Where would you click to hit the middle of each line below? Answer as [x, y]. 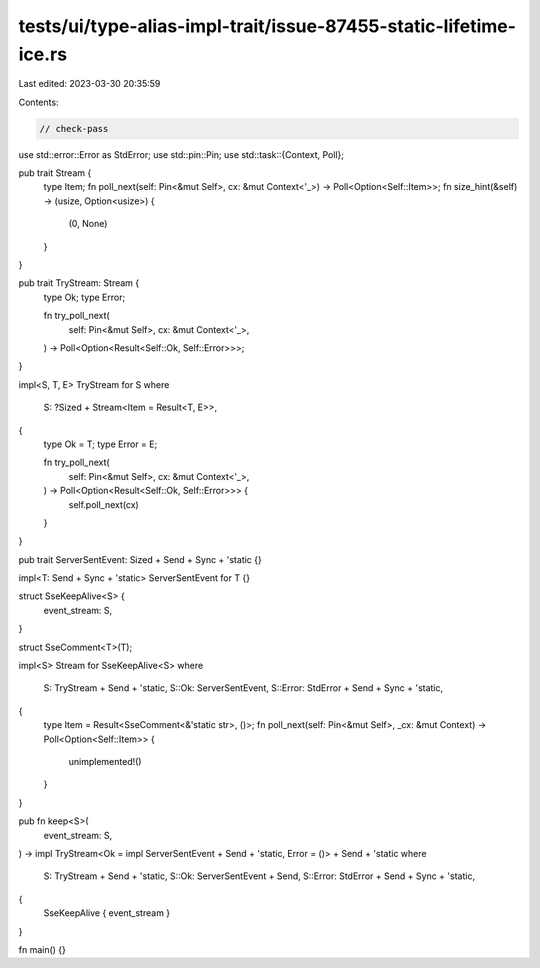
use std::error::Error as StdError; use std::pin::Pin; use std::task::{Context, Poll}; [181, 154]
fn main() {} [42, 949]
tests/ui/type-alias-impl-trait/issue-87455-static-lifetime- [267, 26]
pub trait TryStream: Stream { [79, 283]
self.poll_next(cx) [103, 504]
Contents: [38, 102]
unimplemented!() [105, 761]
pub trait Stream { [55, 173]
